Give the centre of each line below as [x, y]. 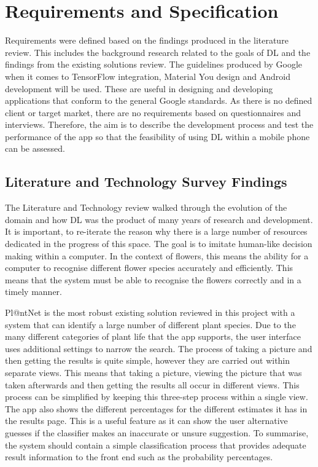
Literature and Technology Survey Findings [146, 182]
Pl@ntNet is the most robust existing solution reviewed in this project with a [150, 312]
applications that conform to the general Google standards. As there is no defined [159, 100]
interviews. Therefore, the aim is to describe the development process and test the [159, 124]
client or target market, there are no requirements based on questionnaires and [153, 112]
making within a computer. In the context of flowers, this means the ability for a [157, 255]
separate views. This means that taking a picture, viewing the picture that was [153, 372]
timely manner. [33, 292]
